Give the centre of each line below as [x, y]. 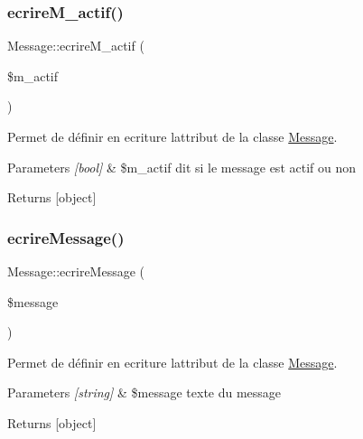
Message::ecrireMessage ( [76, 271]
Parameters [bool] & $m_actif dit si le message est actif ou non [182, 167]
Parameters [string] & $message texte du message [144, 392]
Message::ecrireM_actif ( [76, 46]
